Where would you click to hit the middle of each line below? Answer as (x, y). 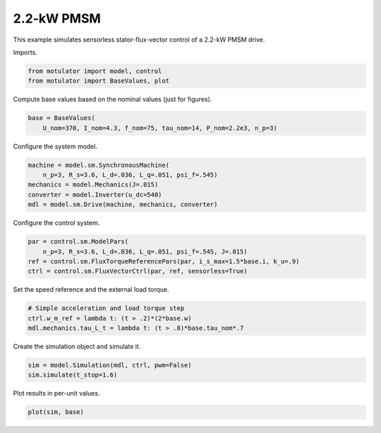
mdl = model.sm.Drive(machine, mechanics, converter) (123, 204)
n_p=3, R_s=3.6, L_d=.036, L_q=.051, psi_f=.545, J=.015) (145, 251)
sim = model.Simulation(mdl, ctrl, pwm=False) (110, 365)
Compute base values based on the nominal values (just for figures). (113, 100)
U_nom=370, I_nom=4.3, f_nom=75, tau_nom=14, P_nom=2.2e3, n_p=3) (160, 128)
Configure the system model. (55, 146)
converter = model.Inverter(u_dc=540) (95, 195)
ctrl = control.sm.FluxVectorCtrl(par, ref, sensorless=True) (138, 271)
